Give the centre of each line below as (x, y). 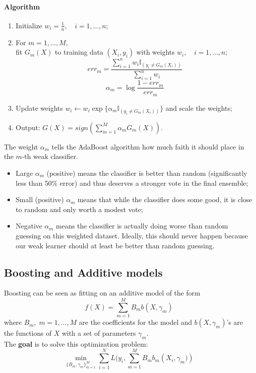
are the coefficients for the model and (136, 322)
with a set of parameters (99, 333)
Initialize (29, 25)
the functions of (28, 333)
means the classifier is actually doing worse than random (142, 226)
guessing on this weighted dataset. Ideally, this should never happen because (132, 235)
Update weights (39, 108)
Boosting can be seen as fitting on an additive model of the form (102, 293)
